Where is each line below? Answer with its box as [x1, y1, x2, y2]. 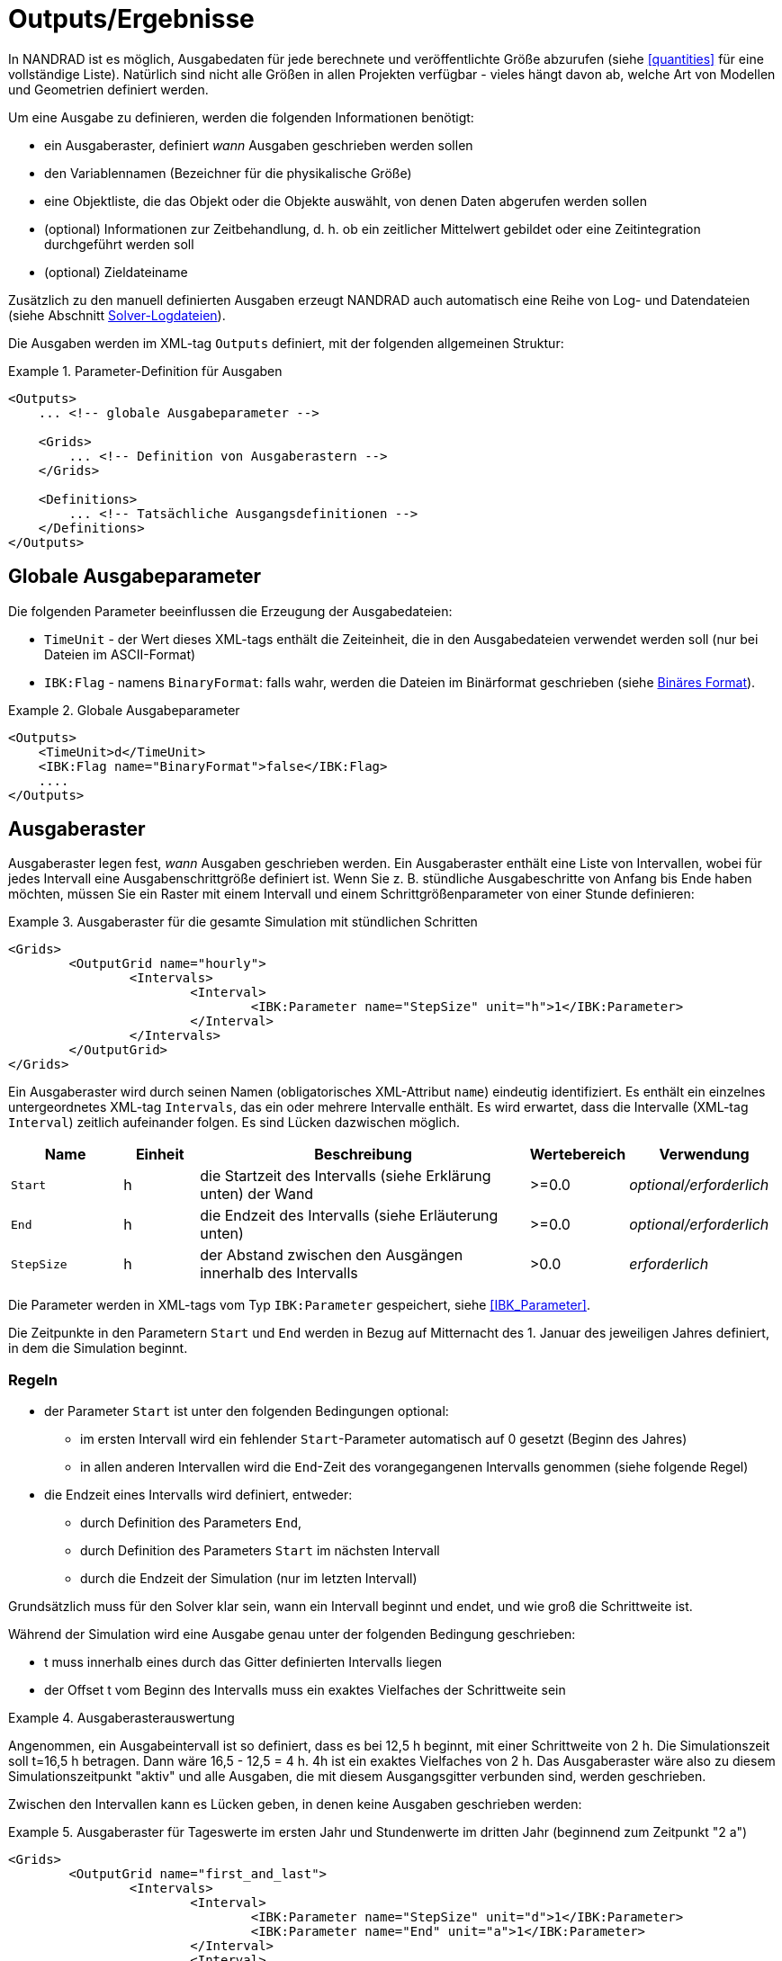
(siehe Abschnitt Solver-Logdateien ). [8, 307, 226, 323]
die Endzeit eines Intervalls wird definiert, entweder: [44, 1487, 353, 1503]
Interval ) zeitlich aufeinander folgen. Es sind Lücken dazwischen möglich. [8, 1115, 461, 1131]
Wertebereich [529, 1145, 626, 1164]
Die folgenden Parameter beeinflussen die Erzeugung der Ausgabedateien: [8, 603, 453, 619]
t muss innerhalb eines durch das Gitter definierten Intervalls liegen [44, 1654, 443, 1670]
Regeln [8, 1370, 58, 1389]
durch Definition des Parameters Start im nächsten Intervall [80, 1543, 440, 1559]
